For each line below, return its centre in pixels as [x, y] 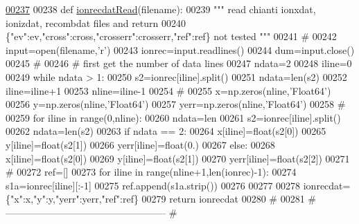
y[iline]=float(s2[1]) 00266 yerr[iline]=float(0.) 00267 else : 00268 [140, 144]
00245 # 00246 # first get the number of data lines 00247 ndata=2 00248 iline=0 [179, 63]
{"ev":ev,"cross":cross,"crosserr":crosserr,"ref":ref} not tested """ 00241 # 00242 [171, 36]
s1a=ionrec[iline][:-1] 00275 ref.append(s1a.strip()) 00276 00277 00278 [153, 185]
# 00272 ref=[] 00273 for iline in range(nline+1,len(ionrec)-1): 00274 [151, 172]
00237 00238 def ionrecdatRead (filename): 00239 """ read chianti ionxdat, [161, 9]
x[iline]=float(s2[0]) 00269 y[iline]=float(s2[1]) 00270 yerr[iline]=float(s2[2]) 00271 [178, 158]
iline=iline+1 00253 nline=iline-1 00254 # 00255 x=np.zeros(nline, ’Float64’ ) [168, 90]
